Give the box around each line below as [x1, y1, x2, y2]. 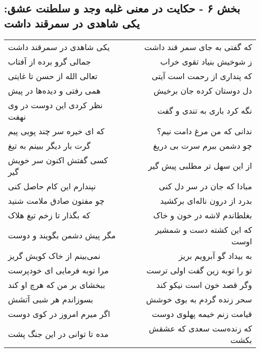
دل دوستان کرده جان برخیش [153, 84, 252, 96]
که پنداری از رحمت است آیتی [151, 70, 252, 82]
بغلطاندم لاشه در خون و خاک [153, 209, 252, 221]
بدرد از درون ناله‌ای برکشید [160, 194, 252, 206]
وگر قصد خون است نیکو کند [156, 278, 252, 290]
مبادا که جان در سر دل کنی [158, 180, 252, 192]
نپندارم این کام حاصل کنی [8, 180, 96, 192]
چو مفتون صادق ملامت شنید [8, 194, 104, 206]
